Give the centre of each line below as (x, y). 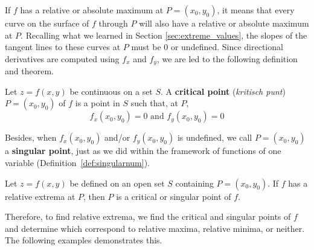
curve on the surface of (47, 23)
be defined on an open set (117, 183)
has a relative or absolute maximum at (92, 10)
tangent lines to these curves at (63, 47)
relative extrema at (40, 196)
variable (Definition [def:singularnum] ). (77, 163)
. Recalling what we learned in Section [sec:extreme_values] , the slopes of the (164, 35)
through (113, 23)
